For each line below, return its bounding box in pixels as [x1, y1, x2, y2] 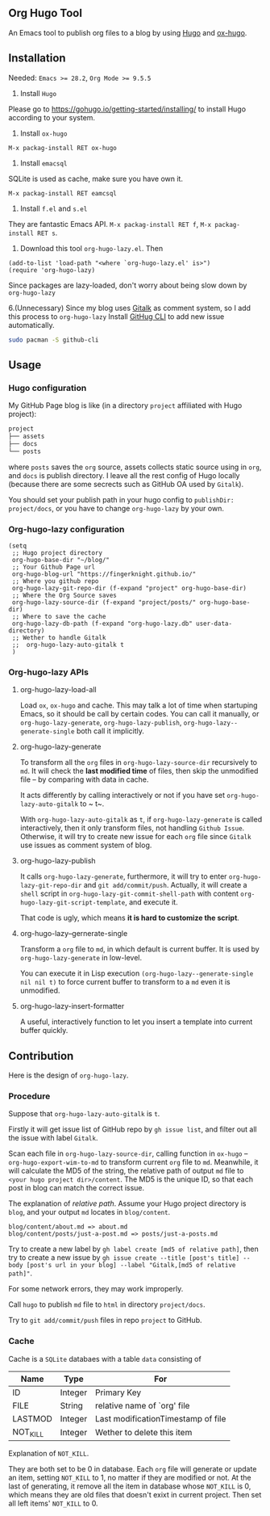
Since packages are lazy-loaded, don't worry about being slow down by [8, 280, 247, 290]
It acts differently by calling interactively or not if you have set [19, 791, 226, 800]
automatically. [8, 320, 55, 330]
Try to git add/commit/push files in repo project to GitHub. [8, 1316, 202, 1325]
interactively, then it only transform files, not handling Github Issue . [19, 823, 245, 833]
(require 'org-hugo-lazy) [8, 266, 95, 274]
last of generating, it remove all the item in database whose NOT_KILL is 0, [8, 1481, 251, 1491]
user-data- [196, 619, 232, 628]
